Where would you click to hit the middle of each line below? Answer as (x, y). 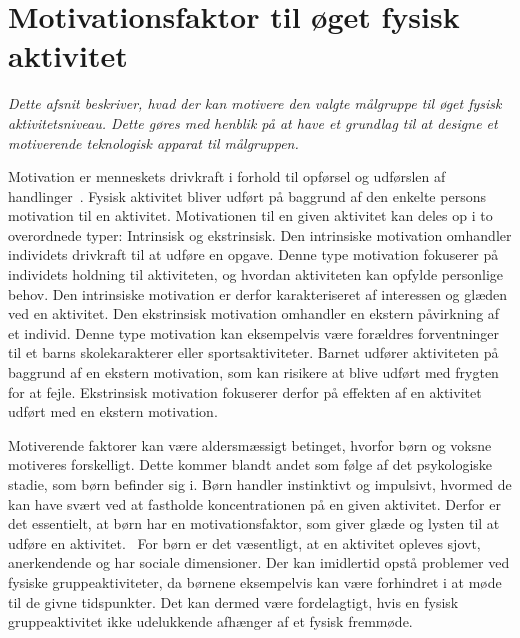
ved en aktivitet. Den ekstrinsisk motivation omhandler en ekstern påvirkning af (254, 313)
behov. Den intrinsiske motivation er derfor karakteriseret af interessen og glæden (258, 293)
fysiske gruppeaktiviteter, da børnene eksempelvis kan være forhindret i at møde (255, 581)
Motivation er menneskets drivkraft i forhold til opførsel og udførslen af (227, 176)
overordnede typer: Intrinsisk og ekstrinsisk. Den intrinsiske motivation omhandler (260, 234)
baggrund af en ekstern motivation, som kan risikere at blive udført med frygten (253, 372)
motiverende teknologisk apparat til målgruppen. (153, 142)
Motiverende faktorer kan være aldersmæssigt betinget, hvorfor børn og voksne (250, 444)
